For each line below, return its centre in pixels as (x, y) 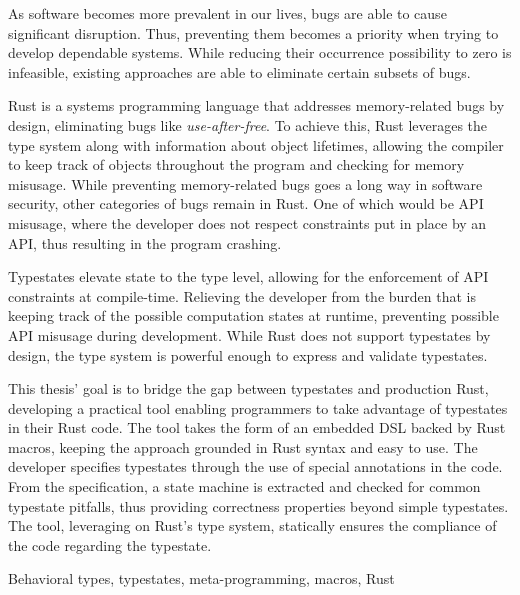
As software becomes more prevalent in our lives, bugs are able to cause (227, 13)
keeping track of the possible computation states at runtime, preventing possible (253, 315)
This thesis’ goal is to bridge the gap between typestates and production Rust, (248, 388)
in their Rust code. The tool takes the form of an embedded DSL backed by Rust (257, 427)
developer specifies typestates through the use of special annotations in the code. (255, 466)
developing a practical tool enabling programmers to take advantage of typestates (258, 407)
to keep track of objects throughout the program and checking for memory (236, 164)
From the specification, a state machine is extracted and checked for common (244, 486)
